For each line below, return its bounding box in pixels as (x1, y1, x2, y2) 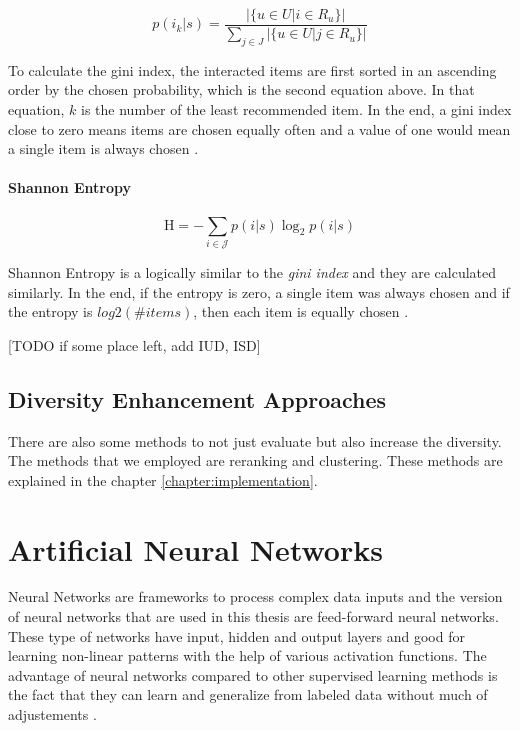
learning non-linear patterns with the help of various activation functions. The (8, 645, 487, 666)
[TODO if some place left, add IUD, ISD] (8, 334, 261, 355)
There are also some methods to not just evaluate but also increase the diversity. (8, 430, 502, 451)
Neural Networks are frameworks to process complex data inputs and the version (8, 586, 503, 607)
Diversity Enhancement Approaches (8, 383, 387, 414)
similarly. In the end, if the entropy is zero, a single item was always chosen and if (8, 281, 510, 302)
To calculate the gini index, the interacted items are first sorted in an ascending (8, 59, 497, 80)
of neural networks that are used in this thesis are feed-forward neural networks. (8, 606, 499, 627)
